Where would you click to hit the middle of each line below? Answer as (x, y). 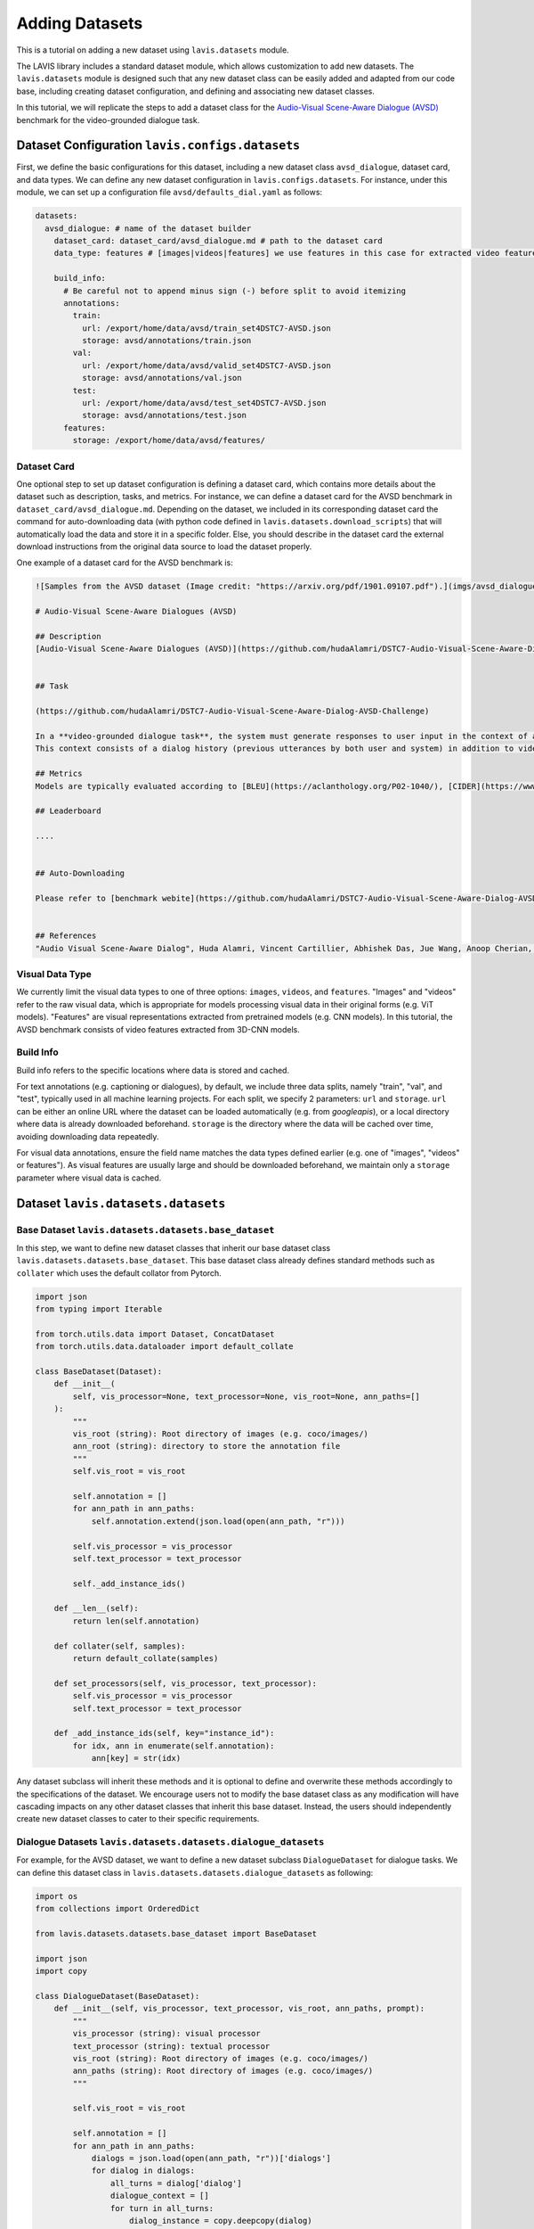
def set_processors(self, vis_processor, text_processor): (186, 1683)
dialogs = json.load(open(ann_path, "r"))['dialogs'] (211, 2159)
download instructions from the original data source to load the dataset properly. (164, 546)
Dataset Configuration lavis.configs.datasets (158, 146)
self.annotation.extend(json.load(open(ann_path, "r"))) (218, 1521)
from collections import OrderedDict (117, 1909)
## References (66, 936)
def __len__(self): (97, 1608)
